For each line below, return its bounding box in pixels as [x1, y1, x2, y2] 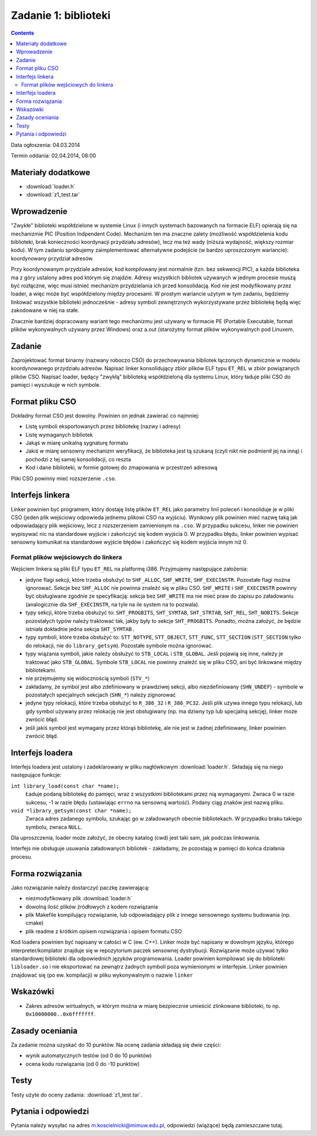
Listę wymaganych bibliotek [25, 431, 93, 438]
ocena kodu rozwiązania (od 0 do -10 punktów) [25, 1060, 140, 1067]
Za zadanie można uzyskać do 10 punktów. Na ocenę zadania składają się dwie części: [11, 1041, 221, 1048]
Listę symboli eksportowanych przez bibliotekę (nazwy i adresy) [25, 423, 181, 430]
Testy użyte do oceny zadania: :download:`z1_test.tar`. [11, 1091, 143, 1098]
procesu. [11, 853, 32, 860]
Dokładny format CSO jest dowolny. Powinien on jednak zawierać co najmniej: [11, 412, 200, 419]
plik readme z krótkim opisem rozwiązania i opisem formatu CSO [25, 927, 182, 934]
